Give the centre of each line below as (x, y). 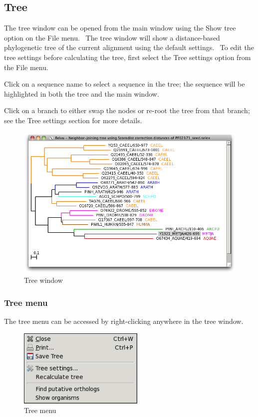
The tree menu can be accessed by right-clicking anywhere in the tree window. (124, 321)
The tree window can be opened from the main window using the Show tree (120, 28)
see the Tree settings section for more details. (73, 120)
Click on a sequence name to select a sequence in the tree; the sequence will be (125, 84)
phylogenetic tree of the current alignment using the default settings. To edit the (129, 47)
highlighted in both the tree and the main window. (82, 93)
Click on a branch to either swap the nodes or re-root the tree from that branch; (127, 110)
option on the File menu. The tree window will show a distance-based (112, 37)
